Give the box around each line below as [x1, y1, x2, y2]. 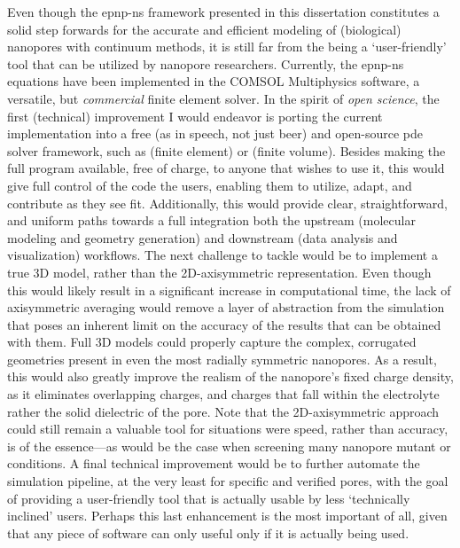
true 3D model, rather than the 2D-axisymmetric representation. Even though [7, 262, 432, 281]
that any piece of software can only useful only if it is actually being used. [7, 523, 409, 542]
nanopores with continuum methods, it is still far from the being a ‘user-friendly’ [7, 37, 447, 56]
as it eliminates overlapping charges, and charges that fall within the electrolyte [7, 385, 440, 403]
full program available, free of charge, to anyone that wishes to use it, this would [7, 159, 445, 177]
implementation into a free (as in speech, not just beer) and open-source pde [7, 124, 424, 143]
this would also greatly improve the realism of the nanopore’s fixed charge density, [7, 367, 454, 386]
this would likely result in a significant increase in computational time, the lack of [7, 280, 451, 299]
